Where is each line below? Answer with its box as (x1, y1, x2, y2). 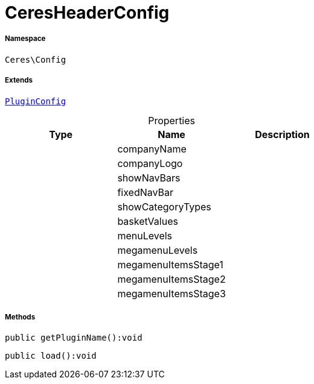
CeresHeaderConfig (5, 2, 170, 23)
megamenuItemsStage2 (117, 272, 226, 285)
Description (255, 128, 310, 140)
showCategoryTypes (117, 200, 211, 213)
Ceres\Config (5, 54, 66, 65)
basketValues (117, 215, 178, 227)
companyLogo (117, 157, 183, 169)
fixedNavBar (117, 186, 174, 198)
